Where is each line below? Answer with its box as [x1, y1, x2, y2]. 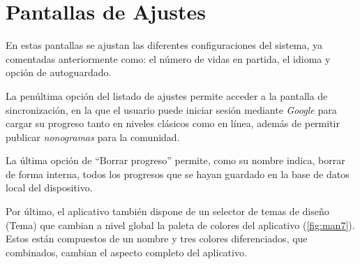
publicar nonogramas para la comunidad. [6, 129, 180, 144]
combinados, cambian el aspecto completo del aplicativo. [6, 244, 247, 259]
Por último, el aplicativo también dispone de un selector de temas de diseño [6, 204, 329, 219]
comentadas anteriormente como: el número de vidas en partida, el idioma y [6, 51, 331, 66]
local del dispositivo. [6, 180, 93, 195]
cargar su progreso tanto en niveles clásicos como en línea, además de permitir [6, 116, 340, 131]
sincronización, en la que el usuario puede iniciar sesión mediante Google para [6, 102, 337, 117]
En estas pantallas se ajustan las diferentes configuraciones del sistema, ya [6, 38, 323, 52]
